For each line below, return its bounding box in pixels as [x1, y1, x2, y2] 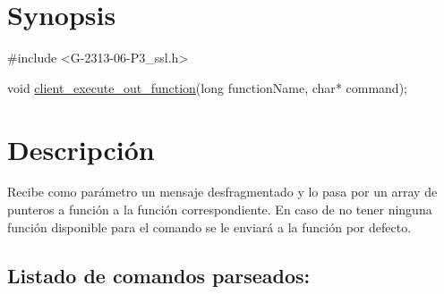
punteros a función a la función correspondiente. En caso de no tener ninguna [7, 200, 432, 219]
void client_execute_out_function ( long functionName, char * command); [7, 78, 407, 97]
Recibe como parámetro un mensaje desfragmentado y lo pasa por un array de [7, 182, 438, 201]
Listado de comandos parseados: [7, 261, 311, 289]
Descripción [7, 130, 155, 167]
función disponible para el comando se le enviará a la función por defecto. [7, 217, 412, 236]
